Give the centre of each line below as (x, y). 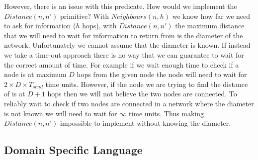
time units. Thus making (166, 113)
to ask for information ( (40, 26)
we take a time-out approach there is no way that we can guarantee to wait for (124, 54)
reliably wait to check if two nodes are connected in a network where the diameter (129, 103)
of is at (15, 94)
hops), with (99, 26)
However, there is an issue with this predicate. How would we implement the (121, 6)
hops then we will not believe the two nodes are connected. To (142, 94)
